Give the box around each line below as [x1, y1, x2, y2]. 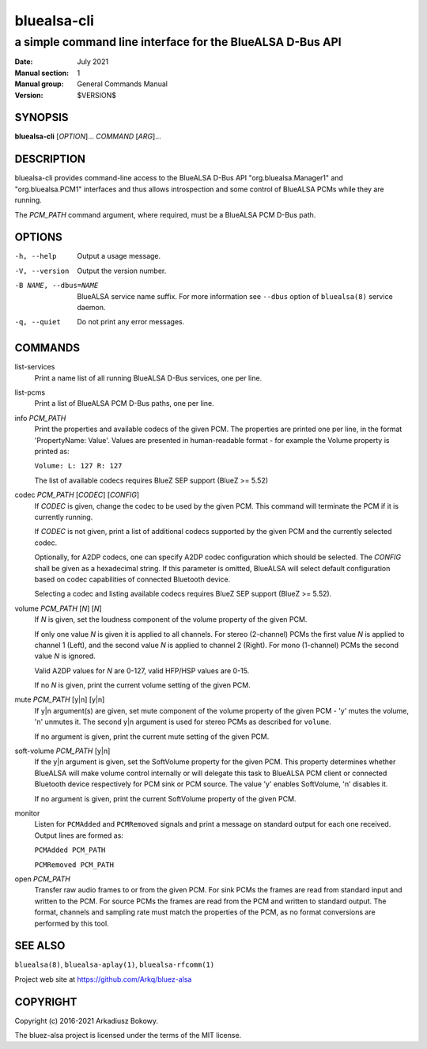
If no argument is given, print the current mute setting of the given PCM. [34, 732, 270, 741]
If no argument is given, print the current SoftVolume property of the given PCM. [34, 793, 297, 803]
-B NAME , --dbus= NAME [14, 281, 99, 290]
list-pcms [14, 388, 46, 397]
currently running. [34, 513, 93, 521]
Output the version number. [77, 266, 167, 275]
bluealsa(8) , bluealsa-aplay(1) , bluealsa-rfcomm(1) [14, 960, 215, 969]
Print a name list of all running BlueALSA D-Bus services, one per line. [34, 373, 263, 383]
